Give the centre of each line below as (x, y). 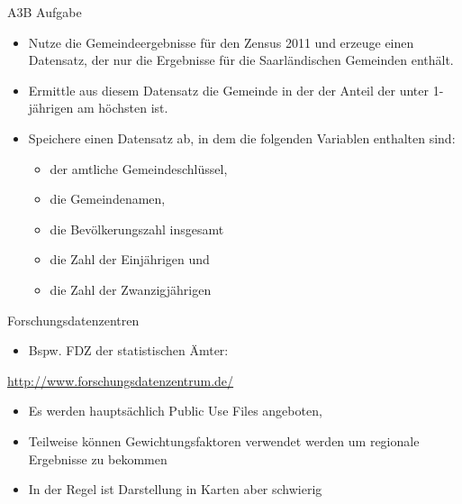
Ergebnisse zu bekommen (98, 458)
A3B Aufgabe (45, 12)
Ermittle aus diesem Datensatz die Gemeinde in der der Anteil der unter (229, 90)
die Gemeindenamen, (108, 199)
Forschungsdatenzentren (73, 320)
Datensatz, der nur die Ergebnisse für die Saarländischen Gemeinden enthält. (241, 60)
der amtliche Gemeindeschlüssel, (139, 168)
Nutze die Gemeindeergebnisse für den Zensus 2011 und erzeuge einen (221, 42)
